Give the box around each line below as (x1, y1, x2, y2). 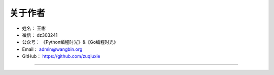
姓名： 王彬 (22, 25, 46, 31)
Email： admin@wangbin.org (22, 46, 83, 52)
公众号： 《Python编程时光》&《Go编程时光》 (22, 39, 119, 45)
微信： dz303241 (22, 32, 58, 38)
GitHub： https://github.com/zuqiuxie (22, 53, 100, 59)
